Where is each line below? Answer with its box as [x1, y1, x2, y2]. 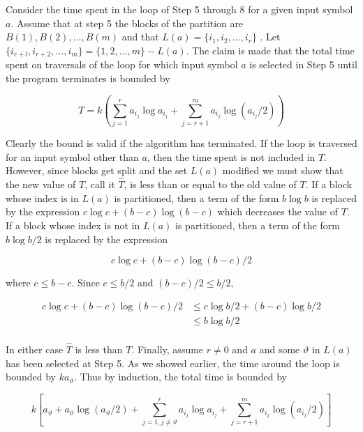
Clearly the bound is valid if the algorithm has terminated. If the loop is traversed [6, 136, 357, 151]
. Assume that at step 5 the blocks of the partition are [10, 15, 244, 30]
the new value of [6, 177, 76, 192]
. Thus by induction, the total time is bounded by [73, 369, 287, 384]
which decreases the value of [217, 204, 339, 219]
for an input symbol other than [6, 149, 139, 164]
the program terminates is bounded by [6, 70, 170, 85]
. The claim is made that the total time [186, 43, 355, 57]
